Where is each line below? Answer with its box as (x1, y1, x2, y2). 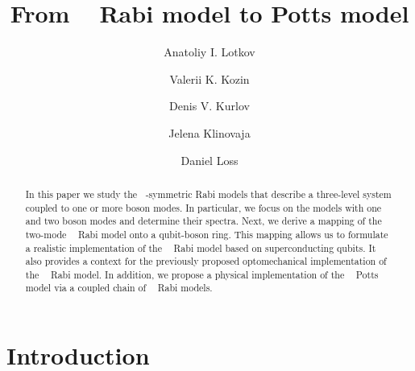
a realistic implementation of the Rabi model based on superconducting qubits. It (25, 241, 376, 254)
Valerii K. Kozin (169, 70, 250, 87)
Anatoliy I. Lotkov (164, 43, 255, 60)
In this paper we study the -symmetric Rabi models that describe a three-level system (25, 187, 392, 200)
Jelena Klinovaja (168, 124, 251, 141)
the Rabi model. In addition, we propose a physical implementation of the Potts (25, 267, 379, 281)
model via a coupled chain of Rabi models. (25, 281, 213, 295)
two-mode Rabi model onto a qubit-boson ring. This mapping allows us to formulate (25, 227, 388, 241)
